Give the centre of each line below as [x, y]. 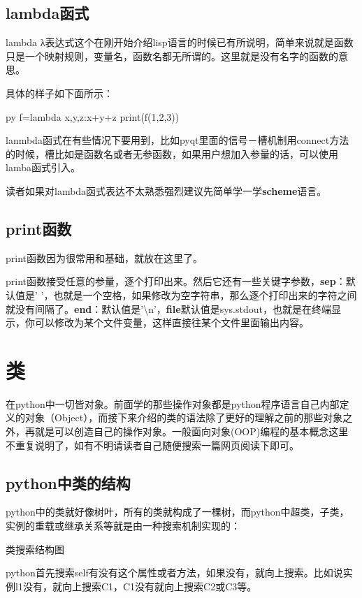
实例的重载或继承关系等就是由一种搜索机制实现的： [123, 526]
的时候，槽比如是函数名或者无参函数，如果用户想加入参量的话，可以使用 [172, 153]
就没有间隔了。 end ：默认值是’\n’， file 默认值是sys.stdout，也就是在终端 [168, 308]
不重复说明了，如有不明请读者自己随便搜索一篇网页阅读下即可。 [152, 445]
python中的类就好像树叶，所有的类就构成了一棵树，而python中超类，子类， [178, 512]
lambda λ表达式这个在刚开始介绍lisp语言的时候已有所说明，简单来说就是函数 [180, 42]
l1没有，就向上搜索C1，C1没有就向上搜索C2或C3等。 [136, 586]
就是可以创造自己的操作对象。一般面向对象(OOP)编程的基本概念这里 [191, 431]
